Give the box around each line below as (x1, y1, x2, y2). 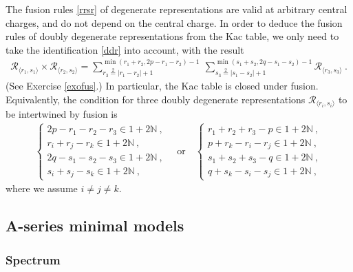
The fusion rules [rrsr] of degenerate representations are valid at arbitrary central (6, 2, 347, 16)
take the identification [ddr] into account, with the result (6, 42, 244, 56)
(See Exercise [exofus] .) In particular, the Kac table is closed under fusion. (6, 79, 319, 93)
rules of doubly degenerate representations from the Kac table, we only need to (6, 29, 339, 43)
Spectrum (6, 251, 61, 268)
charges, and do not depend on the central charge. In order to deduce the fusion (6, 15, 343, 30)
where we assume (6, 181, 78, 196)
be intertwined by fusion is (6, 107, 118, 121)
